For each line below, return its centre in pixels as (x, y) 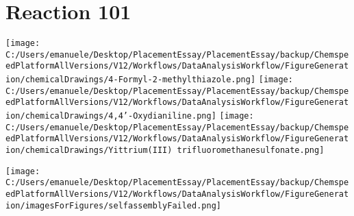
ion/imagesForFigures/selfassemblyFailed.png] (113, 205)
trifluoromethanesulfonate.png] (251, 151)
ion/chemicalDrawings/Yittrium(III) (89, 151)
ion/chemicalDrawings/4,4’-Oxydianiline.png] (111, 116)
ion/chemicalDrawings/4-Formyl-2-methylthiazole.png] (131, 80)
